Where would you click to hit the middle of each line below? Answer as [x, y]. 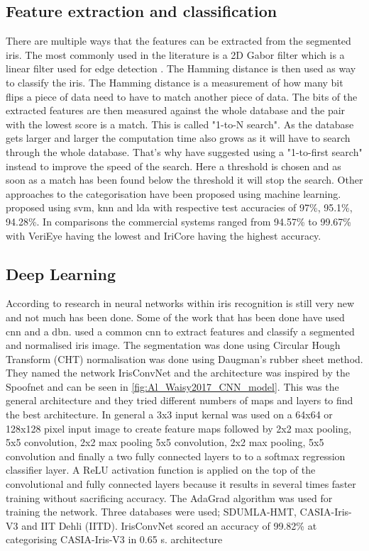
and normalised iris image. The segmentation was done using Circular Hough [173, 345]
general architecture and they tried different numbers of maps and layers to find [180, 400]
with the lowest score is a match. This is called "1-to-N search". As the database [180, 124]
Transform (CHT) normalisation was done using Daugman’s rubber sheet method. [184, 358]
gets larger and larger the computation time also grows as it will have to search [178, 138]
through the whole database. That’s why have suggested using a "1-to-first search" [184, 151]
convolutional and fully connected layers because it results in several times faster [181, 484]
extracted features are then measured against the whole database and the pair [176, 110]
